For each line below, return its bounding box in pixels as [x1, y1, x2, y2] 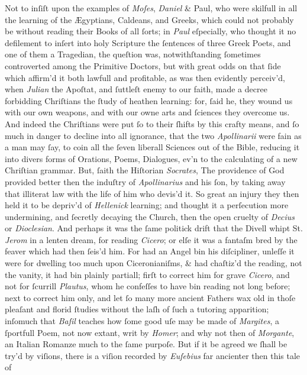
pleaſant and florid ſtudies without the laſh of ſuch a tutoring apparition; [5, 303, 269, 315]
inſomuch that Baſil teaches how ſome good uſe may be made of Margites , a [5, 315, 279, 327]
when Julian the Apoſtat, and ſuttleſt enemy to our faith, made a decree [5, 83, 267, 95]
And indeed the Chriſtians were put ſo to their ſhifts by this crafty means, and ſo [5, 117, 299, 130]
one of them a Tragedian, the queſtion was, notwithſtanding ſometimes [5, 48, 261, 60]
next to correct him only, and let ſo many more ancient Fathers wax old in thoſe [5, 291, 296, 303]
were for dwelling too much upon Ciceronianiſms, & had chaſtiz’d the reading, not [5, 257, 302, 269]
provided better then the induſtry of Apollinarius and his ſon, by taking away [5, 175, 286, 187]
